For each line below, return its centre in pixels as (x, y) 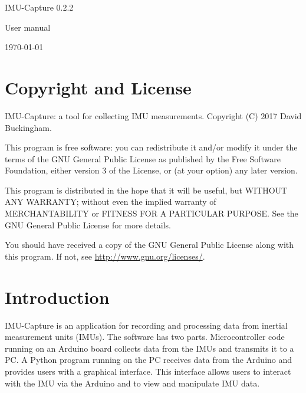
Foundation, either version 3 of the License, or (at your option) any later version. (151, 170)
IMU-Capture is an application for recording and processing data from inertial (146, 325)
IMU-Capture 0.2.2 (39, 7)
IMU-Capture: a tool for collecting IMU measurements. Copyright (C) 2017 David (153, 115)
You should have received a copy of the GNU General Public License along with (149, 245)
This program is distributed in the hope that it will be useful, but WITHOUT (146, 190)
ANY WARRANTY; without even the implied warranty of (111, 202)
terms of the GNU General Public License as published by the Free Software (143, 158)
